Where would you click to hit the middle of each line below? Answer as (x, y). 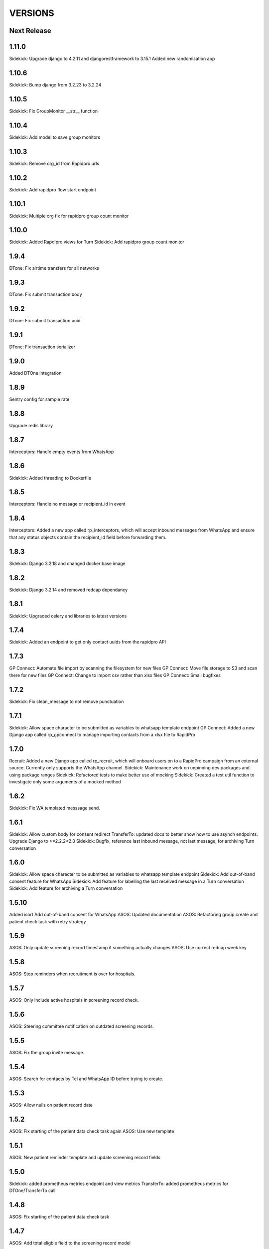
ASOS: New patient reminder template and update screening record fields (85, 1157)
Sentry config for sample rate (39, 399)
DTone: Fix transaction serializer (42, 347)
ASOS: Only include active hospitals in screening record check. (74, 1000)
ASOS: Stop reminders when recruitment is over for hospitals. (72, 974)
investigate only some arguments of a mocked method (65, 781)
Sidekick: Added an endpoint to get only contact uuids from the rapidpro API (88, 642)
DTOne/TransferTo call (32, 1191)
